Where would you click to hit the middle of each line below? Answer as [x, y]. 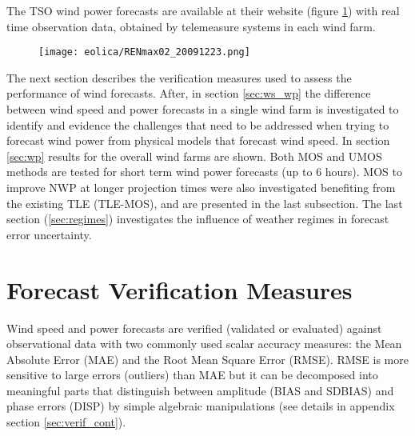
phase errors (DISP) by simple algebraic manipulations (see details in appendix [201, 406]
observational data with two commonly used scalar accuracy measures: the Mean [204, 344]
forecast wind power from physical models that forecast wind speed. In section [198, 140]
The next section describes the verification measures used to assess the [179, 77]
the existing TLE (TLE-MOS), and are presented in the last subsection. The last [205, 203]
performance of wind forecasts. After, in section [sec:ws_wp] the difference [189, 93]
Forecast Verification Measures [180, 289]
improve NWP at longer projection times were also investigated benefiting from [201, 187]
